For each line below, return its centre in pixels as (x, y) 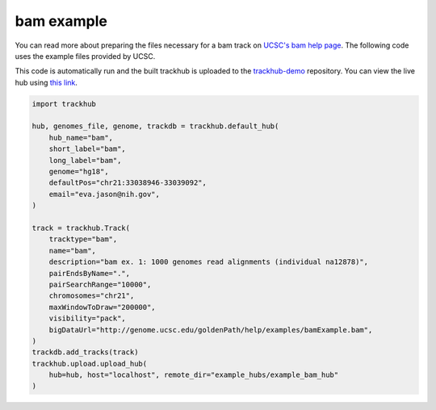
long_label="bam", (85, 160)
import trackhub (64, 104)
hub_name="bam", (81, 138)
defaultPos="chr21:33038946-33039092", (128, 183)
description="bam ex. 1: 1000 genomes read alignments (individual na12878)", (209, 262)
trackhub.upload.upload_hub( (90, 364)
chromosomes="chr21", (92, 296)
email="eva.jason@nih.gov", (105, 194)
